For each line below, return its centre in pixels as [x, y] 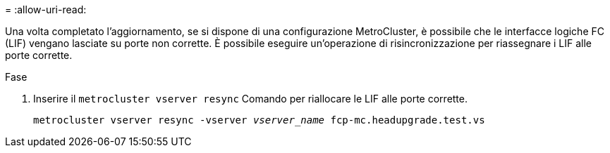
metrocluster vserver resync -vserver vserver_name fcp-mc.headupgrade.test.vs [259, 120]
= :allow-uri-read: [46, 9]
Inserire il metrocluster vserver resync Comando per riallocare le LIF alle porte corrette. [251, 99]
